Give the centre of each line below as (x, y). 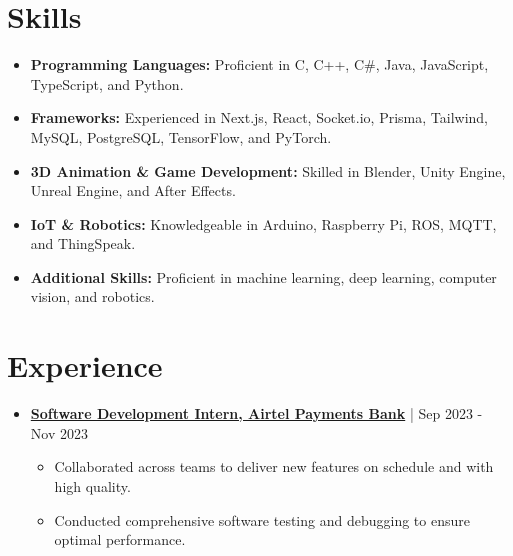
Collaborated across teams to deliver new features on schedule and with (274, 466)
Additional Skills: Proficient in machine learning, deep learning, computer (263, 276)
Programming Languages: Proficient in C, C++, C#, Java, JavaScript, (259, 64)
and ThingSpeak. (83, 243)
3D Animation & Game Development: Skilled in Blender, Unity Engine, (268, 170)
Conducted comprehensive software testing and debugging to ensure (262, 519)
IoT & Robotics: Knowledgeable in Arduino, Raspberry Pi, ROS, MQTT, (263, 223)
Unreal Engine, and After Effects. (133, 190)
